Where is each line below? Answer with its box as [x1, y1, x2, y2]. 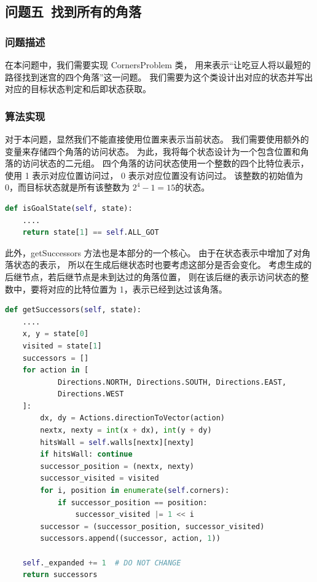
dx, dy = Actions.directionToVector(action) [40, 414, 225, 423]
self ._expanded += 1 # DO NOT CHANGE [22, 558, 181, 567]
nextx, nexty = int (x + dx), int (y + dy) [40, 426, 212, 435]
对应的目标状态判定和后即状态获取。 [5, 82, 151, 95]
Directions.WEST [57, 390, 124, 399]
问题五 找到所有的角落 [5, 2, 142, 21]
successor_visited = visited [40, 474, 159, 483]
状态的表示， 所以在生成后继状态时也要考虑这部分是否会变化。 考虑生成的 [13, 258, 312, 271]
